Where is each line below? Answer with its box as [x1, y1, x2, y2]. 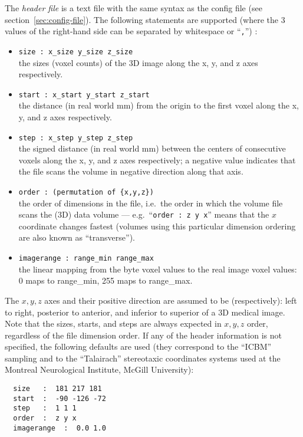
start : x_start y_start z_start [18, 90, 150, 99]
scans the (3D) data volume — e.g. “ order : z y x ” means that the [18, 208, 269, 221]
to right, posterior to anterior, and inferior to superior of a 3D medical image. [5, 305, 285, 318]
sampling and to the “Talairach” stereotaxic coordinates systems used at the [5, 351, 281, 364]
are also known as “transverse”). [18, 231, 135, 244]
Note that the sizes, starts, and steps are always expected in [5, 317, 222, 330]
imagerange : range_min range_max [18, 254, 154, 263]
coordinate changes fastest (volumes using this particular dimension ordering [18, 219, 296, 232]
